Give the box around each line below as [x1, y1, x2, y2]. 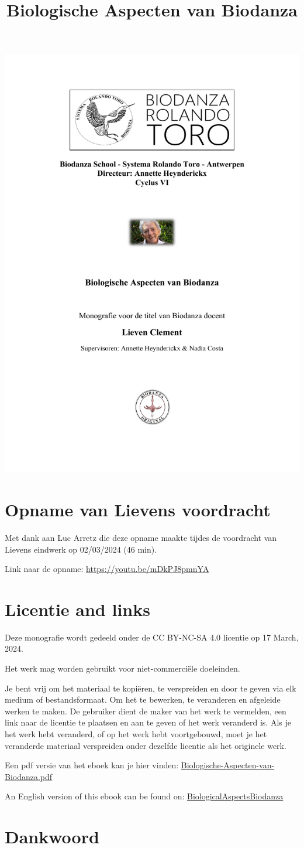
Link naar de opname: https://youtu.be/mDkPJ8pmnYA [5, 563, 209, 575]
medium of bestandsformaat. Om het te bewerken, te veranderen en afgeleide [5, 693, 281, 706]
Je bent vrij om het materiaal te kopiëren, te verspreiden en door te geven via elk [5, 682, 296, 694]
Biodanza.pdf [5, 770, 53, 782]
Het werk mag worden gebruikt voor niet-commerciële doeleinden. [5, 662, 240, 674]
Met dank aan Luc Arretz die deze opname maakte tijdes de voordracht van [5, 531, 277, 543]
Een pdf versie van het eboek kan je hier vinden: [5, 759, 179, 771]
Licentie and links [5, 597, 150, 621]
